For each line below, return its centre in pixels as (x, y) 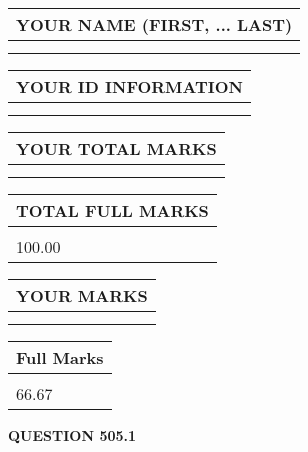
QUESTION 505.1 (72, 435)
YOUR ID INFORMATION (129, 86)
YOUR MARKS (82, 295)
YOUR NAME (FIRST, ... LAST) (154, 24)
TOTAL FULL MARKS (112, 210)
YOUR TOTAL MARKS (116, 148)
